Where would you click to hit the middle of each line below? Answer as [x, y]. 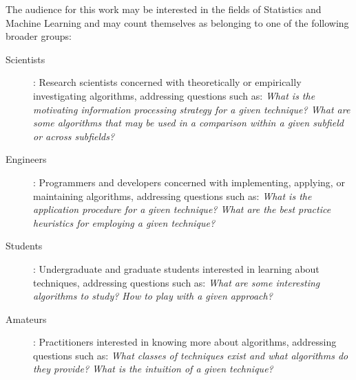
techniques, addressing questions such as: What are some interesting [177, 282]
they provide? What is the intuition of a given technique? [153, 369]
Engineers [26, 159]
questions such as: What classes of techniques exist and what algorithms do [191, 355]
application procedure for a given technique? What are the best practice [182, 209]
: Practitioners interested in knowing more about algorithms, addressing [185, 342]
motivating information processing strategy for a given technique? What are [192, 109]
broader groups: [39, 36]
